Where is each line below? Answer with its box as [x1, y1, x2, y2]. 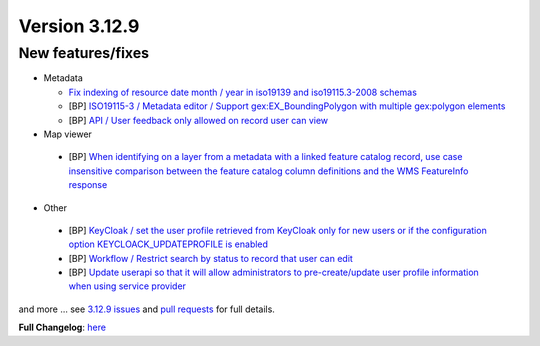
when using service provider [68, 280, 187, 292]
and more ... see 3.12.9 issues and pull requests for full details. [18, 303, 275, 315]
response [68, 179, 108, 191]
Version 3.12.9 [18, 15, 140, 37]
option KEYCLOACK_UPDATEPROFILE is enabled [68, 238, 269, 250]
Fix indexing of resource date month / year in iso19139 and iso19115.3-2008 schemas [68, 86, 417, 98]
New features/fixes [18, 44, 150, 62]
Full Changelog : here [18, 321, 107, 334]
